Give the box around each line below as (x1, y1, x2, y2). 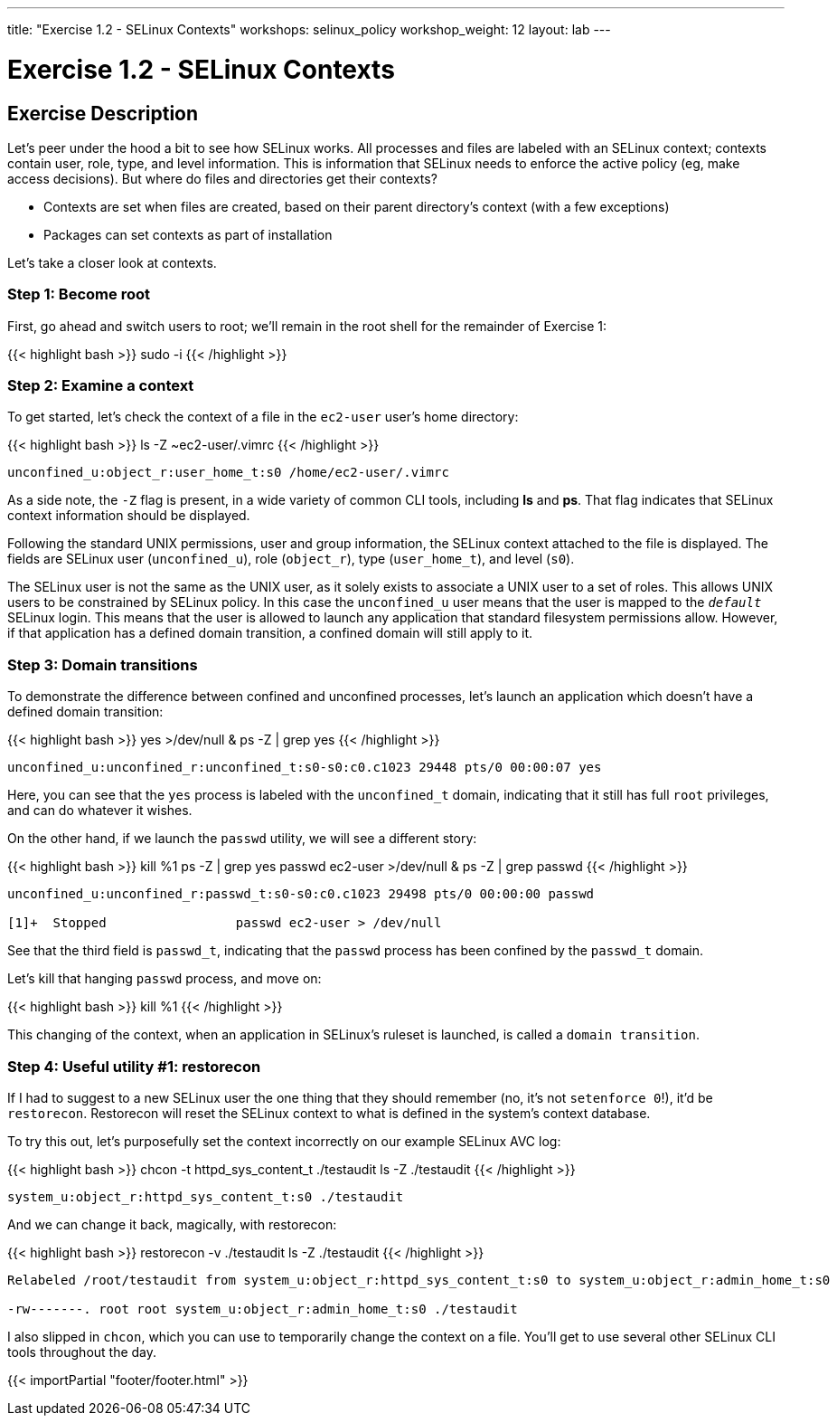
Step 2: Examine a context (7, 376, 194, 395)
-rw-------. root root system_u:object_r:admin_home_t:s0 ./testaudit (7, 1301, 518, 1316)
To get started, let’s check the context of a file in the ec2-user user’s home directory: (7, 409, 519, 425)
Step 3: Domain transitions (7, 655, 198, 674)
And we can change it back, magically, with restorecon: (7, 1216, 337, 1232)
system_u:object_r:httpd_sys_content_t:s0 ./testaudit (7, 1189, 404, 1204)
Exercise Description (7, 101, 199, 125)
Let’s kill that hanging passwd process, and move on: (7, 971, 322, 987)
